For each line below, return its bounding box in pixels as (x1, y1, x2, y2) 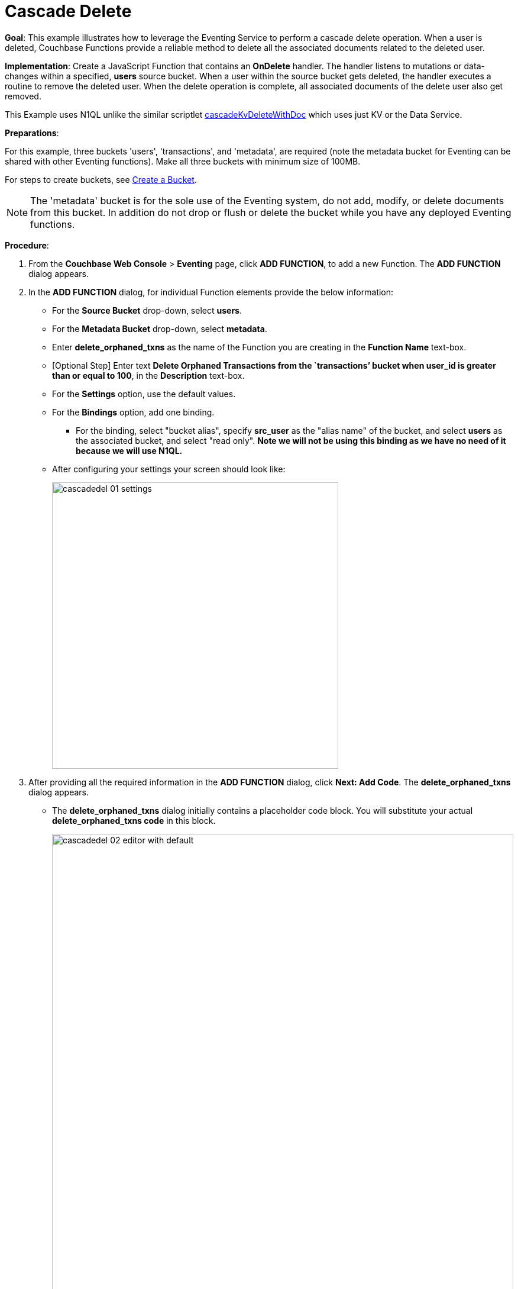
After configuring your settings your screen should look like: (52, 463, 286, 474)
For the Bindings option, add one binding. (52, 407, 215, 417)
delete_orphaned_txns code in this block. (52, 815, 216, 826)
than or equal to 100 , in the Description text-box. (52, 370, 245, 381)
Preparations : (5, 127, 59, 138)
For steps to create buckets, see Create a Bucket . (5, 174, 197, 185)
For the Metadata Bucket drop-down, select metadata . (52, 323, 267, 334)
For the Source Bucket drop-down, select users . (52, 305, 242, 315)
